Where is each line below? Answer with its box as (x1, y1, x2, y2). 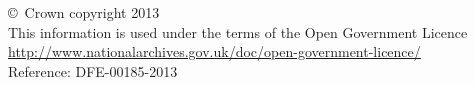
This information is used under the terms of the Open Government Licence (8, 21, 468, 42)
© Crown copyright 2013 (8, 2, 160, 22)
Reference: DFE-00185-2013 (8, 60, 178, 81)
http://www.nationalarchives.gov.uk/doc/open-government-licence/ (8, 41, 421, 62)
